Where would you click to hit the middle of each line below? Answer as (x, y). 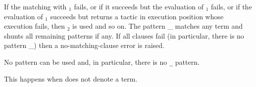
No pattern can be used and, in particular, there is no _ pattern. (102, 62)
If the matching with (35, 6)
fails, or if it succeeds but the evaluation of (139, 6)
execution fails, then (34, 26)
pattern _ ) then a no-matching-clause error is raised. (84, 45)
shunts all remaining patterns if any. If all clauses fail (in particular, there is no (124, 35)
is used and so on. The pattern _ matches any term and (157, 26)
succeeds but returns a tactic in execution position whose (137, 16)
